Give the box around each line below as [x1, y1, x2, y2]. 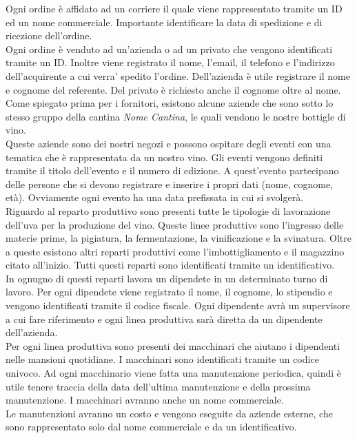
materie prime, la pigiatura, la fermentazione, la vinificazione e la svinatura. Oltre [6, 231, 351, 245]
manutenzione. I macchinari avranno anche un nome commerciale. [6, 393, 284, 407]
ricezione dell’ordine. [6, 28, 92, 43]
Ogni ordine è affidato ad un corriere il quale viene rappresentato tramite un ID [6, 1, 343, 15]
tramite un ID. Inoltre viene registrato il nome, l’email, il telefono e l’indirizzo [6, 55, 335, 70]
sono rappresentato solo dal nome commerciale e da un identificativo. [6, 419, 297, 434]
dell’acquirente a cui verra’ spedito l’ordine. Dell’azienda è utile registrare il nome [6, 68, 350, 83]
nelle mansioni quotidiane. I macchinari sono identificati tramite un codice [6, 352, 319, 366]
